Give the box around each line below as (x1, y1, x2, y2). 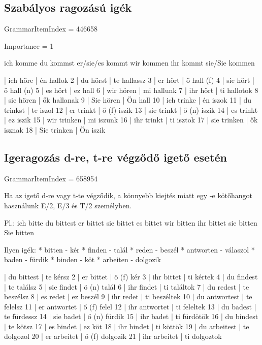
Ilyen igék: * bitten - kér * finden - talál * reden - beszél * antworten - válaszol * (4, 244, 255, 255)
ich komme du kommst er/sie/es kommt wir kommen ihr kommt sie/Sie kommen (4, 57, 255, 68)
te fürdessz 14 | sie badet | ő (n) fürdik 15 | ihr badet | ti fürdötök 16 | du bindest (4, 311, 258, 322)
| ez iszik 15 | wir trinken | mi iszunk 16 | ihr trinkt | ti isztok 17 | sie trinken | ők (4, 114, 258, 125)
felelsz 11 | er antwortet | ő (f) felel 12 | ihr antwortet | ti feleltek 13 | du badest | (4, 301, 256, 311)
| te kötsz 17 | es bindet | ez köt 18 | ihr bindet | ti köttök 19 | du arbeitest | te (4, 321, 249, 331)
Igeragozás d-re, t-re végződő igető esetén (4, 149, 227, 165)
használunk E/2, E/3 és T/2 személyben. (4, 200, 132, 210)
